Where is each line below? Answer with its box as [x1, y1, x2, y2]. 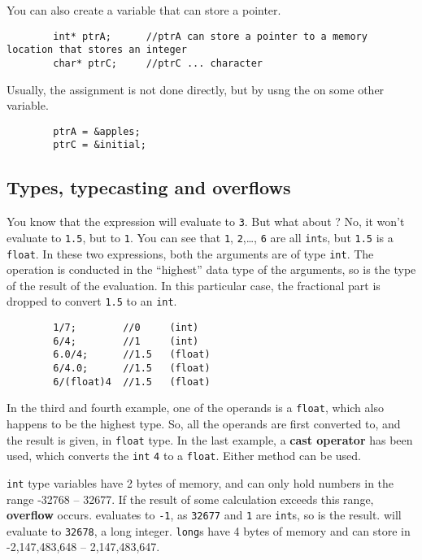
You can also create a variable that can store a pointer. [7, 2, 281, 18]
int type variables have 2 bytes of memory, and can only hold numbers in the [7, 474, 394, 491]
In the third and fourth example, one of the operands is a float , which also [7, 399, 384, 416]
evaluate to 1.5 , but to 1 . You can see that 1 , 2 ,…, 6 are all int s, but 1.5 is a [7, 228, 394, 245]
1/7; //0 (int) [53, 322, 199, 334]
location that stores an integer [7, 44, 187, 56]
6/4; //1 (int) [53, 335, 199, 347]
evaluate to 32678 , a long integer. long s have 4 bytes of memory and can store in [7, 522, 411, 539]
